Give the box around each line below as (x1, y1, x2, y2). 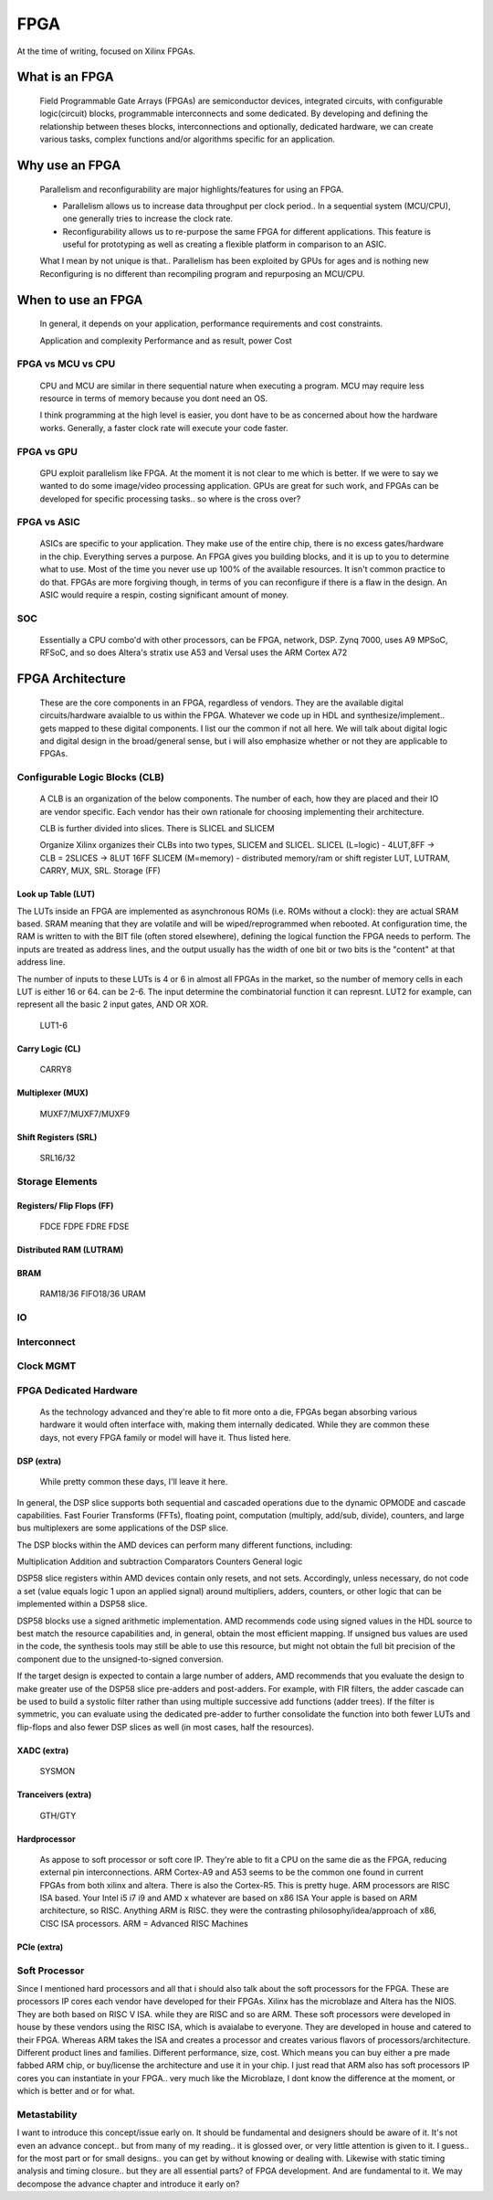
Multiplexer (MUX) (16, 1087, 89, 1098)
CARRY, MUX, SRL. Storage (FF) (39, 865, 162, 876)
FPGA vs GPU (16, 445, 78, 458)
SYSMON (39, 1766, 76, 1777)
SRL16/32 (39, 1152, 76, 1163)
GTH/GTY (39, 1810, 77, 1821)
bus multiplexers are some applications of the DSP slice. (16, 1522, 228, 1534)
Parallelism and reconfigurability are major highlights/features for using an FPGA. (39, 184, 344, 195)
